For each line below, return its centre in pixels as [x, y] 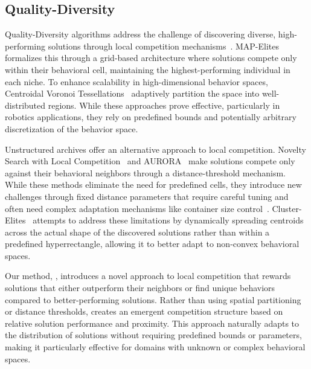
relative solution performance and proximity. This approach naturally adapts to [152, 323]
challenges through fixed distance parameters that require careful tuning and [147, 196]
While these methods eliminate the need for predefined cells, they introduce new [153, 184]
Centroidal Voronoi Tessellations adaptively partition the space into [132, 93]
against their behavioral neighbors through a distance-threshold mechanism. [145, 172]
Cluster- [287, 208]
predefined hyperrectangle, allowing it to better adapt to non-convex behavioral [152, 244]
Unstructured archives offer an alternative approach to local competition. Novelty [155, 149]
